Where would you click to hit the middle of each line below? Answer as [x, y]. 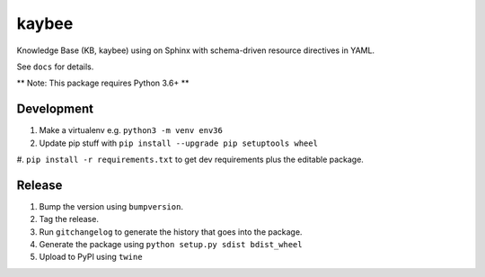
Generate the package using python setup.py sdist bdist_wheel [171, 245]
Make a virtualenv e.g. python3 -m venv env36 [131, 130]
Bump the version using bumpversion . [111, 206]
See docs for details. [55, 67]
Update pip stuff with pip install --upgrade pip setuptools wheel [179, 143]
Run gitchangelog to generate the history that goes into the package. [171, 232]
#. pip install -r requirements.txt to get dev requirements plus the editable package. [190, 160]
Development [55, 109]
